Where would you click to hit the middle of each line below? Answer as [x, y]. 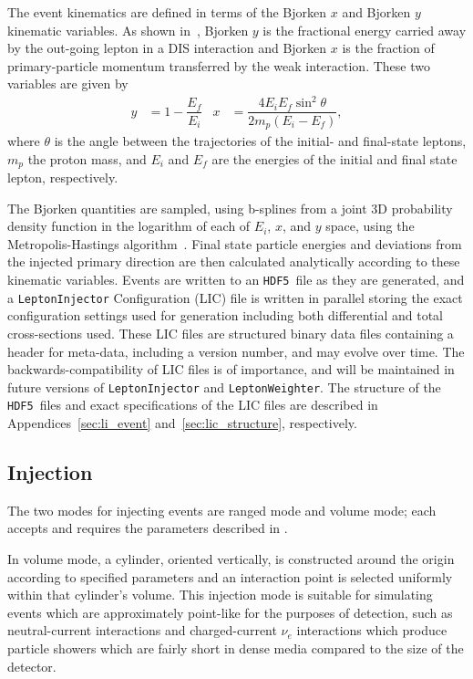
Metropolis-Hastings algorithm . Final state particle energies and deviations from [235, 243]
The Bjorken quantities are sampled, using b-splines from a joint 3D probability [230, 208]
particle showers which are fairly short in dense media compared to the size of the [236, 648]
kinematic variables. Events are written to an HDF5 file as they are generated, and [236, 280]
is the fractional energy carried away [365, 30]
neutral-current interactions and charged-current [142, 630]
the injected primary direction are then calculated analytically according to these [234, 261]
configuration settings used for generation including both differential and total [226, 315]
